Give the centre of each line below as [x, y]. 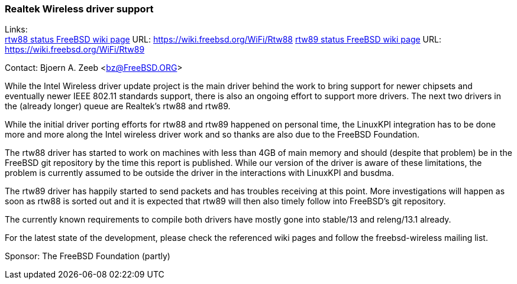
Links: [16, 30]
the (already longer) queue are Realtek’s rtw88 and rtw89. [118, 106]
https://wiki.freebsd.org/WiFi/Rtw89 [75, 50]
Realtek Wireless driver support [79, 9]
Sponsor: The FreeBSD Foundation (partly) [88, 256]
